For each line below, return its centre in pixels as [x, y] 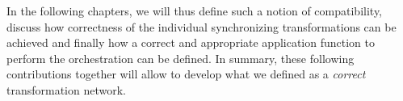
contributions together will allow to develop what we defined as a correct [186, 74]
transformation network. [66, 89]
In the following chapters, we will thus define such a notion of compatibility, [195, 11]
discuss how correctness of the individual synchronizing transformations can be [201, 26]
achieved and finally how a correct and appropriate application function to [191, 42]
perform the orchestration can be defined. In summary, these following [181, 58]
